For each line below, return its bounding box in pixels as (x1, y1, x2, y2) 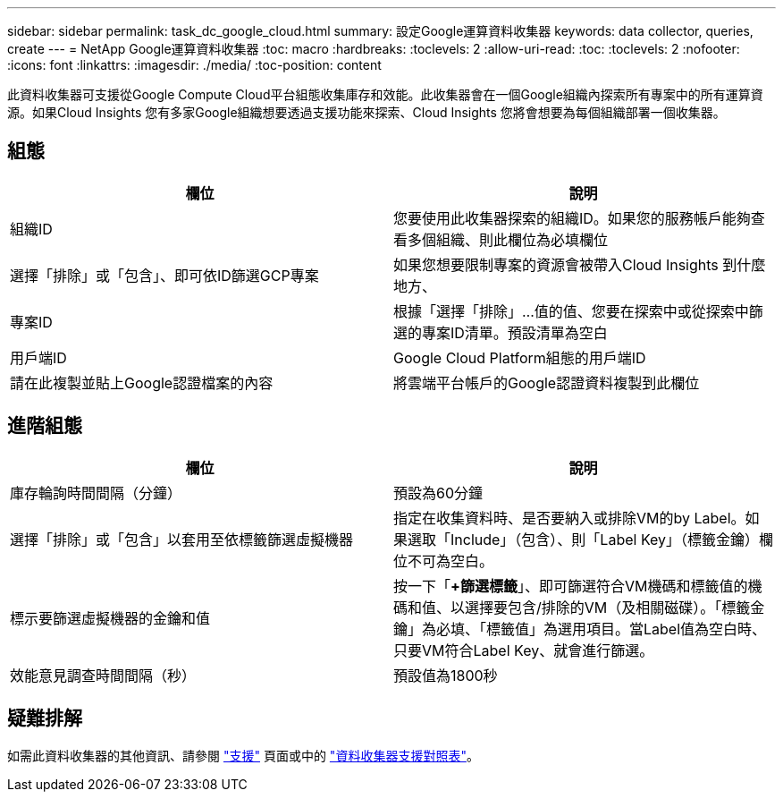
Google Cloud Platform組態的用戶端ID (393, 348, 646, 367)
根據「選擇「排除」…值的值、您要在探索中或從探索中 (393, 302, 749, 320)
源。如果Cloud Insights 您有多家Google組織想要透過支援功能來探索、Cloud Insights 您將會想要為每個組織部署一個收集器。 (7, 105, 726, 120)
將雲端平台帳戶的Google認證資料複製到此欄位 (393, 373, 700, 392)
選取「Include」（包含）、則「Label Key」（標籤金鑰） (408, 530, 760, 548)
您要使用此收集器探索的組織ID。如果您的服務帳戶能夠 (393, 208, 751, 227)
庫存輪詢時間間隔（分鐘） (10, 483, 182, 502)
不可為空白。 (408, 551, 494, 570)
